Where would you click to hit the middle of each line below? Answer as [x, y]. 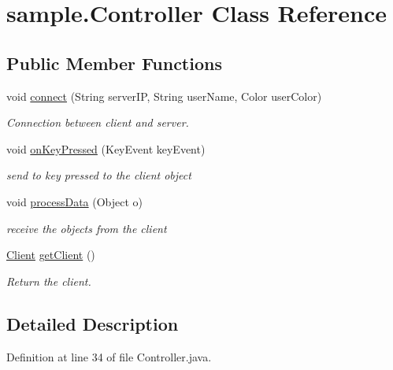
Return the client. [49, 281]
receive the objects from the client [87, 228]
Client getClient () [51, 255]
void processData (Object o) [75, 201]
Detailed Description [93, 323]
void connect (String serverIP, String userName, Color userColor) [164, 96]
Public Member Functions [114, 63]
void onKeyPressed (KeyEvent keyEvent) [106, 148]
